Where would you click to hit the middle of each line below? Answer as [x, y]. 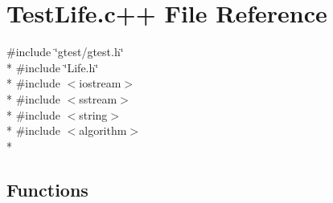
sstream [98, 98]
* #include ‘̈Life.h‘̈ [53, 67]
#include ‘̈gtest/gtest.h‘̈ [65, 52]
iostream [100, 83]
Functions [47, 189]
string [93, 114]
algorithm [103, 130]
